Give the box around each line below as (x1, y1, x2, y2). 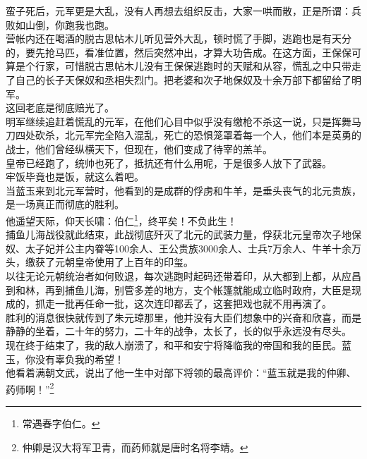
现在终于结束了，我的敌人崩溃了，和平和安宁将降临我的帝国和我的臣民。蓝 (6, 337, 351, 352)
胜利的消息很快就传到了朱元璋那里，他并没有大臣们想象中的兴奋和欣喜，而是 (6, 310, 361, 324)
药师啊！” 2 (6, 379, 54, 396)
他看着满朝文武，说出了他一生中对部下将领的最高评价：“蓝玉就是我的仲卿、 (6, 365, 356, 380)
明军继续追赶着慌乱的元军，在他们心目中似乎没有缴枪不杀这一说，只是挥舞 (6, 114, 351, 128)
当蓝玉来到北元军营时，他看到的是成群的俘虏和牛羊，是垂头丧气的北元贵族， (6, 183, 361, 197)
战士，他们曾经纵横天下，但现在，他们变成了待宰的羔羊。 (6, 141, 272, 156)
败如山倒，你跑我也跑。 (6, 17, 114, 32)
